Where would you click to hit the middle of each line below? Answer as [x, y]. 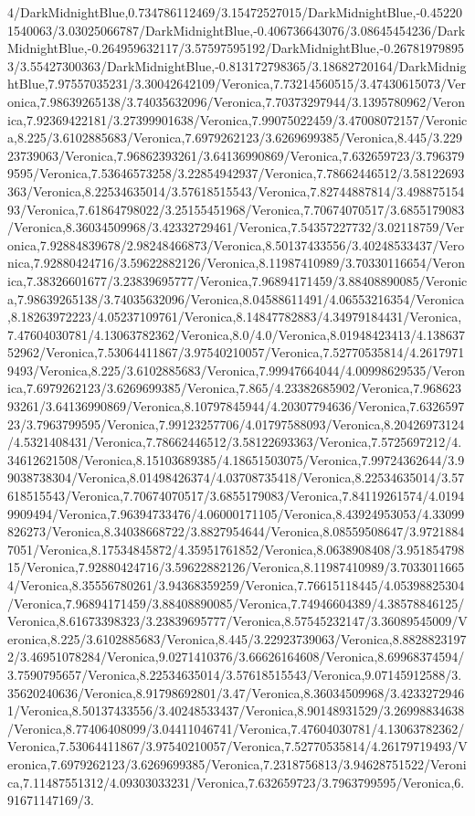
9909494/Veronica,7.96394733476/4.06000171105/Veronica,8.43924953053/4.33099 [236, 513]
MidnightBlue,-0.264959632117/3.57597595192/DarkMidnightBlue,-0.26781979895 [236, 48]
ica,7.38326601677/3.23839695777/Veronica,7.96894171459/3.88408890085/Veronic [237, 280]
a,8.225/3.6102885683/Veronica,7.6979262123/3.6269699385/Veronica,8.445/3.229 [235, 138]
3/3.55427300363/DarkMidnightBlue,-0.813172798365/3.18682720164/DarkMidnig [237, 65]
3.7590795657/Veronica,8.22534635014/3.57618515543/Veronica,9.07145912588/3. [235, 674]
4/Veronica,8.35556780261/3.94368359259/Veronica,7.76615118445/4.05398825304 [236, 585]
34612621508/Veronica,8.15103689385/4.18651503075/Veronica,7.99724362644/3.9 [236, 459]
